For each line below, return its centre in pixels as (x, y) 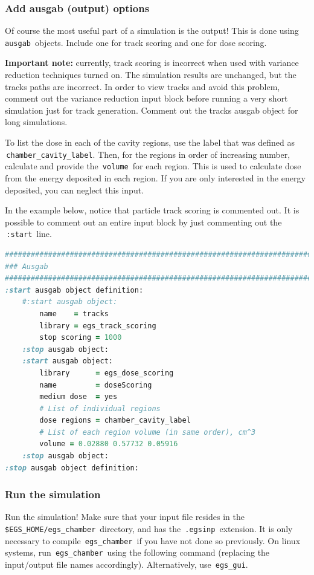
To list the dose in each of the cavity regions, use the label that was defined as (150, 142)
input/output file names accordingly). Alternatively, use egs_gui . (127, 564)
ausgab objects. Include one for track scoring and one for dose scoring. (136, 42)
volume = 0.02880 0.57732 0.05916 (109, 444)
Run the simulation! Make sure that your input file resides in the (125, 517)
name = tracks (74, 313)
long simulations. (36, 122)
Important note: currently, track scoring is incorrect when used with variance (152, 63)
